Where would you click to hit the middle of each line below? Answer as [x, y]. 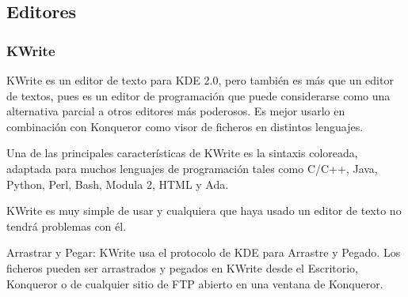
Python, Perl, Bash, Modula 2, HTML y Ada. [118, 184]
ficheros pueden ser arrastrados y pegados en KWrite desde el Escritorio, [182, 267]
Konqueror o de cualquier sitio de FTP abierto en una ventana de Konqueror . [195, 283]
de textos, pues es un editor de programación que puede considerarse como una [198, 95]
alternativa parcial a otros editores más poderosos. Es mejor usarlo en [176, 111]
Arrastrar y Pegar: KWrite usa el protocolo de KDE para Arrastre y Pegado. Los [204, 252]
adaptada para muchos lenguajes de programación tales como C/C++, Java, [192, 168]
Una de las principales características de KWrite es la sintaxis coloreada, [182, 153]
